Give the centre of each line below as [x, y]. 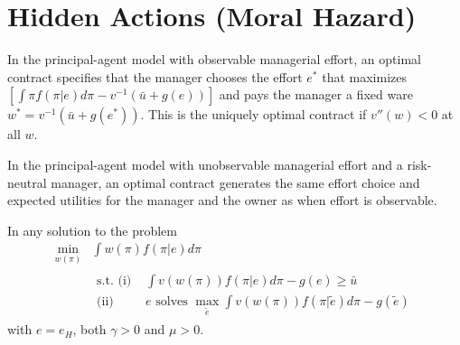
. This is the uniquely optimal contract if [253, 114]
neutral [27, 182]
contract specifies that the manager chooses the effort [155, 76]
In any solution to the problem [92, 230]
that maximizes [364, 76]
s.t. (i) [114, 280]
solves [172, 301]
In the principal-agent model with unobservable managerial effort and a [205, 164]
